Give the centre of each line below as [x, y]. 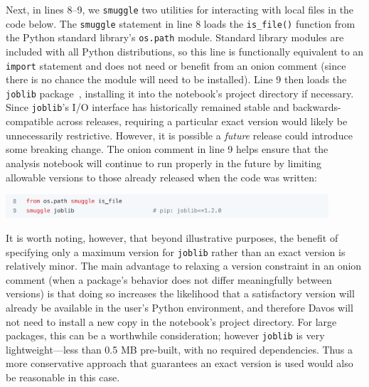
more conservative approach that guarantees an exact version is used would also [180, 363]
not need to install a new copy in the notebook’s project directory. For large [171, 321]
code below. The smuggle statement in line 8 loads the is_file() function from [181, 23]
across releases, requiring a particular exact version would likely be [202, 121]
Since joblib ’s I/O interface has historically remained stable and [148, 107]
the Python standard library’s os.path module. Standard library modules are [175, 37]
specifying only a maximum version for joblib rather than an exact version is [176, 251]
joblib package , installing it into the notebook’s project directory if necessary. [180, 93]
